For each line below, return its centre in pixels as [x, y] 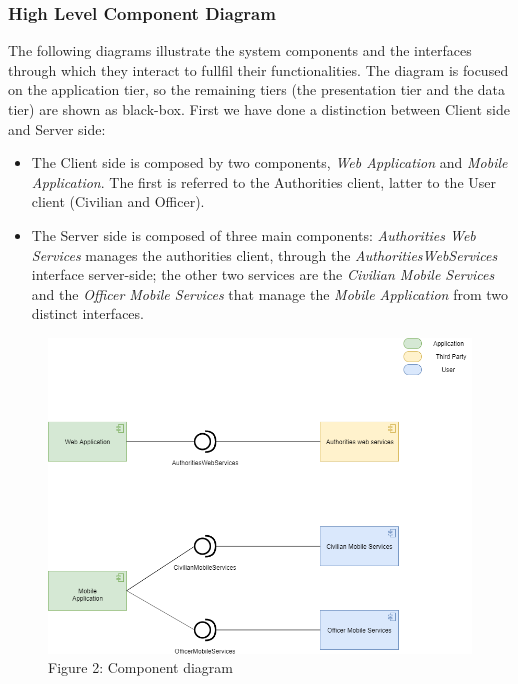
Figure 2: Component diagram [141, 667]
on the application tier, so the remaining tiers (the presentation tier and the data [257, 89]
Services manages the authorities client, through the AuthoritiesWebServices [264, 254]
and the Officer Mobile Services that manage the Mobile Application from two [270, 293]
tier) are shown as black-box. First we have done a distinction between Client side [259, 109]
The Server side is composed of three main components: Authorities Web [253, 234]
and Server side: [57, 128]
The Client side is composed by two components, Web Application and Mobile [269, 162]
